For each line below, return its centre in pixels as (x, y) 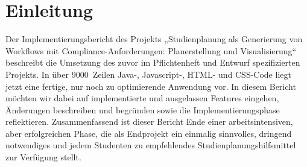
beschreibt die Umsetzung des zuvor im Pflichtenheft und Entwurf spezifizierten (153, 62)
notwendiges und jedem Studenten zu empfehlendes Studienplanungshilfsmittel (151, 145)
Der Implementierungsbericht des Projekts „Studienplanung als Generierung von (154, 39)
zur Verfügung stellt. (43, 157)
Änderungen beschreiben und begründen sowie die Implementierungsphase (143, 109)
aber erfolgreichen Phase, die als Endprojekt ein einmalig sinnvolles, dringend (149, 133)
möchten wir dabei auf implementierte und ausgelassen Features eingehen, (142, 98)
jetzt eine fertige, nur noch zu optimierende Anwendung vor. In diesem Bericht (151, 86)
